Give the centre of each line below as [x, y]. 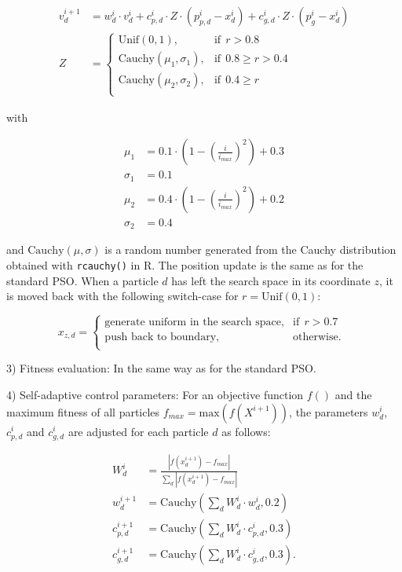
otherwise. [317, 337]
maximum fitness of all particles [83, 411]
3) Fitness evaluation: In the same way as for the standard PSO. [161, 368]
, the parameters [329, 411]
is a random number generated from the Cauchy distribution [250, 249]
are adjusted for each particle [138, 431]
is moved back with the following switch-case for [122, 296]
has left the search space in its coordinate [271, 280]
